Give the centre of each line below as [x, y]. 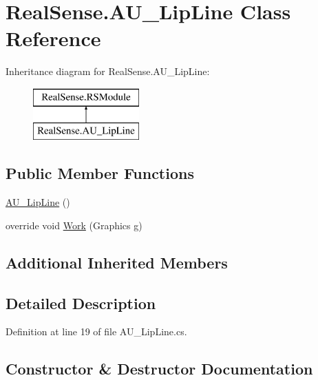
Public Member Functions [100, 173]
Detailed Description [81, 303]
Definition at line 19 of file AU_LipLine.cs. [96, 331]
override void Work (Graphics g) [74, 225]
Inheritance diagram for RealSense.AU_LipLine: [108, 71]
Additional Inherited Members [117, 262]
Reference [53, 38]
